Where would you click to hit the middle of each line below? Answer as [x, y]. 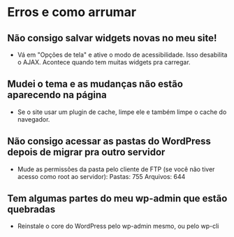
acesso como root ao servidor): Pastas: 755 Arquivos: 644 [101, 176]
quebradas [31, 209]
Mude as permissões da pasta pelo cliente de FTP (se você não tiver [116, 169]
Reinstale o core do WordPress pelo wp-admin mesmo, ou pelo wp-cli [118, 226]
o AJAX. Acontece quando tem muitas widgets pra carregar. [104, 62]
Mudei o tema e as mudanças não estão [95, 84]
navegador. [34, 119]
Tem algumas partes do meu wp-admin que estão [117, 199]
